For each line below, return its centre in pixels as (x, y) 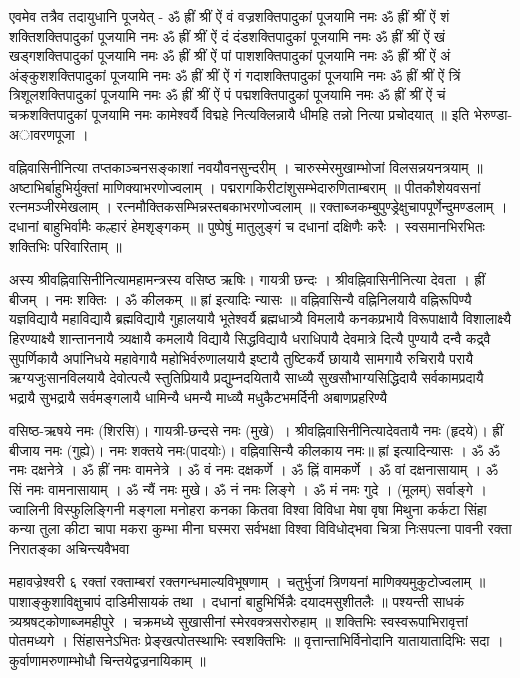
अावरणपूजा (42, 133)
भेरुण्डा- (493, 113)
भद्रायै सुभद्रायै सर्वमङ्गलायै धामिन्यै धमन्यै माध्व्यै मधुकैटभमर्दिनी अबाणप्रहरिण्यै (198, 396)
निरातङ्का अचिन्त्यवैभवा (69, 547)
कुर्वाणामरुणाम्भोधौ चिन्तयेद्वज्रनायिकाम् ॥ (107, 659)
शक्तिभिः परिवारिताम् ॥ (65, 245)
